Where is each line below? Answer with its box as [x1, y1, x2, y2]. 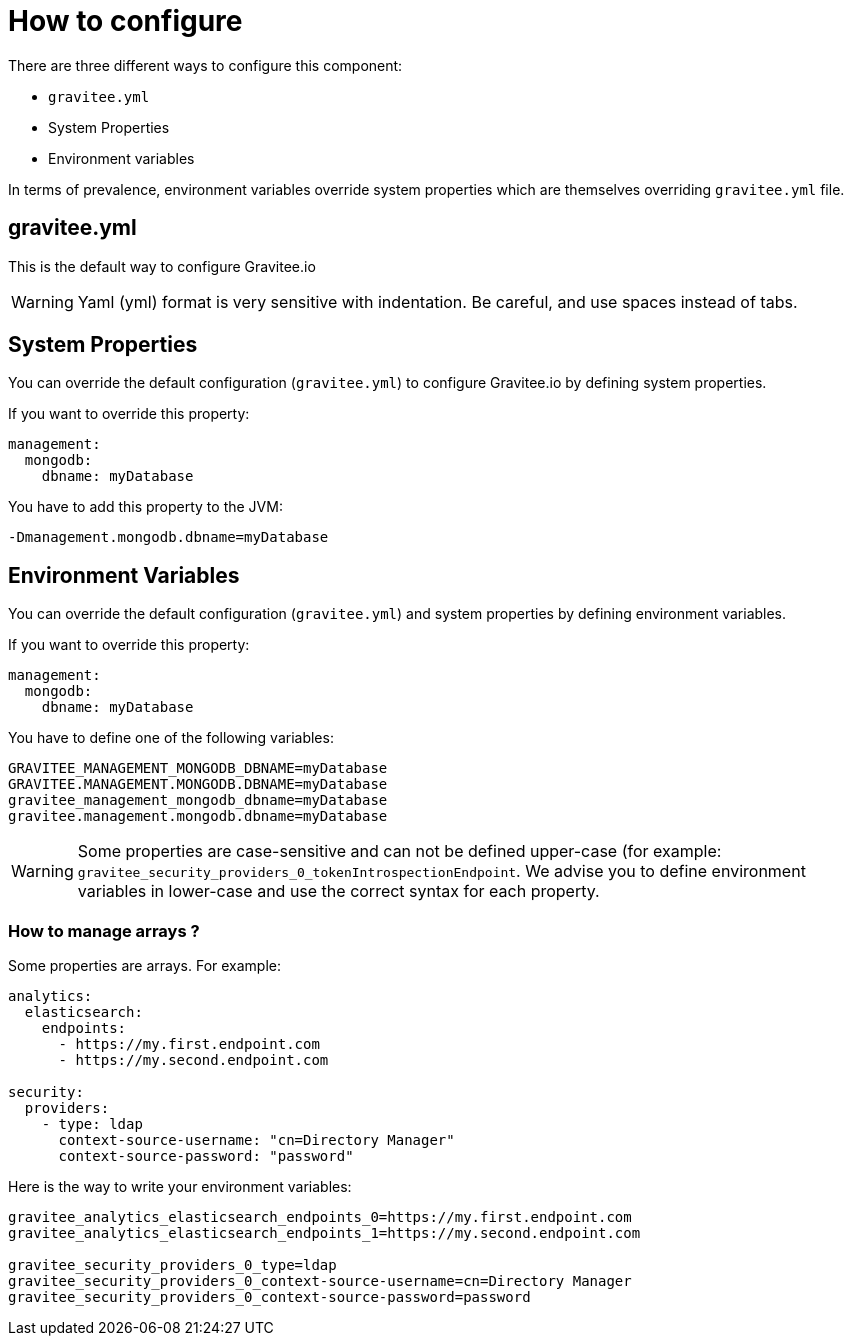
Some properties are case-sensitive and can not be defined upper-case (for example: [77, 841, 722, 862]
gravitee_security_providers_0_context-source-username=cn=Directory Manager [8, 1273, 632, 1290]
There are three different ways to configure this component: [8, 56, 403, 74]
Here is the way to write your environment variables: [8, 1178, 352, 1196]
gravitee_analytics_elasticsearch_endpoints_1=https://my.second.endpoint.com [8, 1225, 641, 1242]
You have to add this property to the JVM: [8, 498, 283, 516]
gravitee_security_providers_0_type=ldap [8, 1257, 337, 1274]
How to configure [8, 4, 243, 38]
